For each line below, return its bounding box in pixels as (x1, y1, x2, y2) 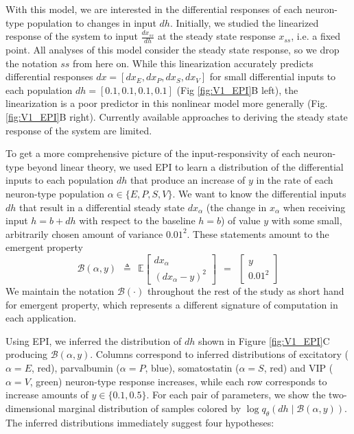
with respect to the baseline (79, 213, 196, 228)
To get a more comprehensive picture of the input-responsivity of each (5, 146, 300, 160)
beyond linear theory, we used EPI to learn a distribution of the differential (27, 159, 344, 173)
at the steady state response (158, 29, 276, 43)
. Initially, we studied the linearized (169, 15, 319, 29)
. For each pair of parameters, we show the (146, 387, 326, 402)
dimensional (5, 400, 56, 415)
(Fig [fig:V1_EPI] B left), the (176, 82, 298, 97)
